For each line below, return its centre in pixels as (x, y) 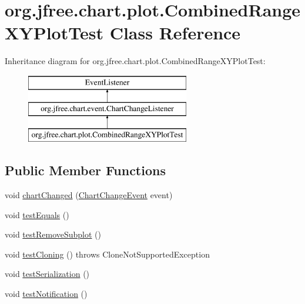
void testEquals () (37, 214)
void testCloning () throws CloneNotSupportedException (107, 254)
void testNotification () (46, 294)
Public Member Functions (85, 170)
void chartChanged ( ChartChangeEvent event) (89, 195)
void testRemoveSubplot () (53, 234)
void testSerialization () (47, 274)
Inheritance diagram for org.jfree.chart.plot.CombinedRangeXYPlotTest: (135, 61)
